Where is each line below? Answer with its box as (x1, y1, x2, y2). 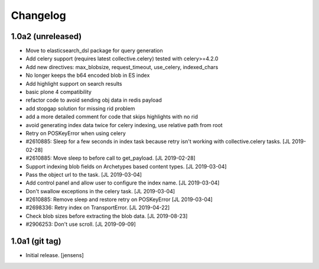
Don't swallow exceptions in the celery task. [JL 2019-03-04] (25, 187, 175, 195)
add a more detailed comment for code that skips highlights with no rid (25, 113, 198, 121)
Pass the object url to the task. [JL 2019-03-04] (25, 171, 142, 178)
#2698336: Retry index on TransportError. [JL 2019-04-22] (25, 204, 170, 211)
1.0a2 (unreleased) (11, 31, 82, 41)
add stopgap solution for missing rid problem (25, 105, 135, 112)
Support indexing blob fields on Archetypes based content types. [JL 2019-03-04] (25, 163, 227, 170)
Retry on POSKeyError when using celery (25, 129, 126, 137)
